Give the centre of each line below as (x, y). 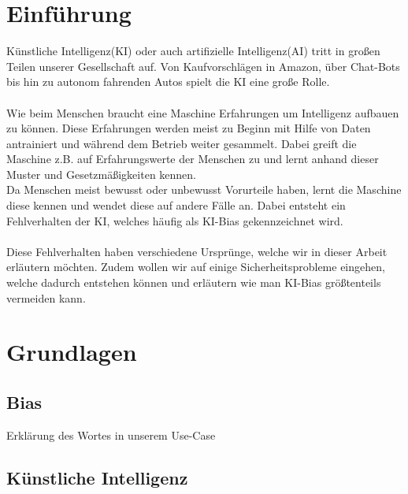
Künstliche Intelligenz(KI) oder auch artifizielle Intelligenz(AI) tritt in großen (193, 51)
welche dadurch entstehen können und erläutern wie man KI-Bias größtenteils (194, 282)
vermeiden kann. (46, 297)
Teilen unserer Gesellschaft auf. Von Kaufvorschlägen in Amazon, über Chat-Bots (203, 66)
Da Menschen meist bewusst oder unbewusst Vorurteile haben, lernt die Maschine (204, 189)
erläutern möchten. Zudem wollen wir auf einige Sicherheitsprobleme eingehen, (196, 267)
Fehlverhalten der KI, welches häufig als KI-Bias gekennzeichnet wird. (175, 220)
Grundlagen (72, 352)
